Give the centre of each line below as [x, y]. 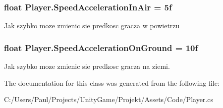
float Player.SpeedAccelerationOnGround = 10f [101, 47]
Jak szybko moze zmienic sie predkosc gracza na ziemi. [87, 66]
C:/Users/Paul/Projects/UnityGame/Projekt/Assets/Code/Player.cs [109, 99]
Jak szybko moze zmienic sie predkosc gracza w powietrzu [92, 26]
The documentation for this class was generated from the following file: [112, 82]
